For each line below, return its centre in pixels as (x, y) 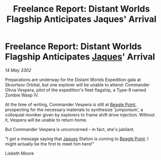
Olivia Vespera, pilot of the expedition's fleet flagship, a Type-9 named (76, 90)
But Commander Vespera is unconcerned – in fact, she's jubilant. (70, 129)
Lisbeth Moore (19, 153)
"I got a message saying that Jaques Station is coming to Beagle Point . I (77, 139)
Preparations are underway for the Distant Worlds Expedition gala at (73, 80)
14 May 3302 (18, 70)
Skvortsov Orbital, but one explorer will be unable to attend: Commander (77, 85)
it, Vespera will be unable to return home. (46, 120)
